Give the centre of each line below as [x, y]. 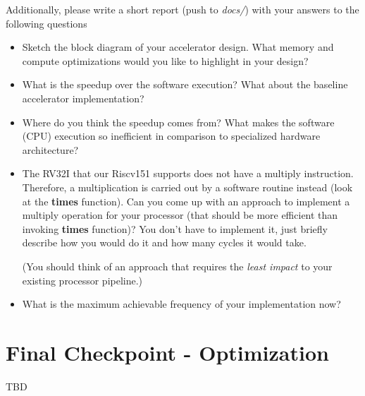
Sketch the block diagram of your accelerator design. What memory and [178, 47]
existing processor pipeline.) [82, 280]
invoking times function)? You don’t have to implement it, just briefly [175, 228]
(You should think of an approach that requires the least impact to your [177, 266]
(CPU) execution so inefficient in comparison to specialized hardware [171, 136]
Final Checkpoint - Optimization [167, 352]
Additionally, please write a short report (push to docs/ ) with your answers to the [182, 9]
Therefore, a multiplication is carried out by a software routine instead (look [187, 187]
